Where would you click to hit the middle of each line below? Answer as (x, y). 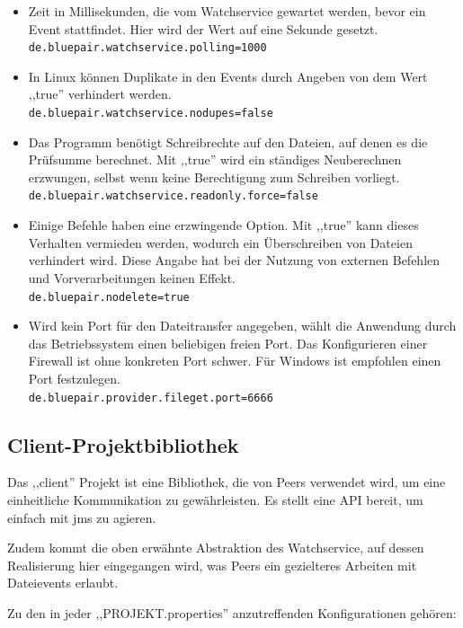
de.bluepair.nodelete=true (109, 297)
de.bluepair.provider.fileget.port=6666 (151, 398)
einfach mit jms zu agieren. (82, 517)
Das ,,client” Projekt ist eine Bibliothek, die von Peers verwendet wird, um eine (227, 482)
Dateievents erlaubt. (63, 583)
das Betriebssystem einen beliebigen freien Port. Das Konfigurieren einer (228, 343)
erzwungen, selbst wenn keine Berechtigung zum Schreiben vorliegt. (214, 177)
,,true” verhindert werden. (100, 94)
